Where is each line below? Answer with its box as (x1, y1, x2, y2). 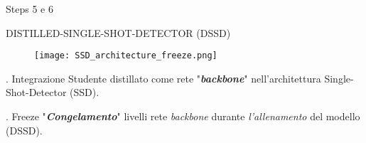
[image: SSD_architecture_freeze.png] (34, 51, 217, 61)
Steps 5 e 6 (6, 1, 53, 16)
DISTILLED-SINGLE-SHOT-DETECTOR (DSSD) (6, 25, 231, 40)
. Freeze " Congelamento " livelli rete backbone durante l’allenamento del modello (6, 109, 360, 124)
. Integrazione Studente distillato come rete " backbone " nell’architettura (6, 70, 321, 85)
